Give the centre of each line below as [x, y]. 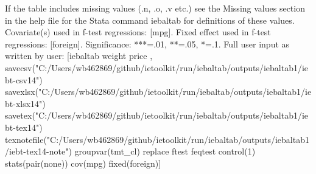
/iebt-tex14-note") [38, 151]
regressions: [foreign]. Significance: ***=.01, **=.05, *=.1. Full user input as [147, 43]
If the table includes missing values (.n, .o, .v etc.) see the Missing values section [155, 8]
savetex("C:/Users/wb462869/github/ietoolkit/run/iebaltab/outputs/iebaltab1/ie [157, 115]
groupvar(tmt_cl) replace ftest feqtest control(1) [165, 151]
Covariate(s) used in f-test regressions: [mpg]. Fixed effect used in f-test [138, 32]
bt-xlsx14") [25, 103]
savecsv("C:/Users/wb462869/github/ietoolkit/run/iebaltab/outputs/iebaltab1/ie [157, 67]
